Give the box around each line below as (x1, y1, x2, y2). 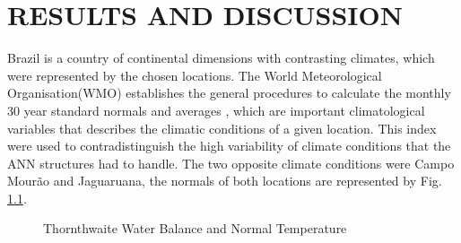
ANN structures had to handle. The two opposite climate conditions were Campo (7, 153, 455, 172)
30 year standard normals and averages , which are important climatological (7, 100, 425, 119)
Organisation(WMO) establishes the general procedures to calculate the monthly (7, 83, 451, 102)
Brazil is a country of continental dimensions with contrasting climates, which (7, 48, 435, 67)
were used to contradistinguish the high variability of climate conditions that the (7, 136, 451, 155)
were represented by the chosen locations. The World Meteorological (7, 65, 382, 84)
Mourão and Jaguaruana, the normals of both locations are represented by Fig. (7, 171, 442, 190)
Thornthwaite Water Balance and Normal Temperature (43, 219, 347, 238)
